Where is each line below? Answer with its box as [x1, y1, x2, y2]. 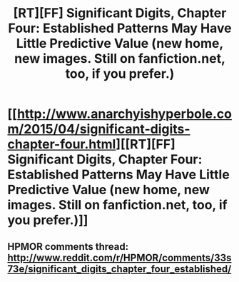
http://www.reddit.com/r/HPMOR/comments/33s [7, 251, 232, 263]
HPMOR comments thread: [7, 241, 129, 253]
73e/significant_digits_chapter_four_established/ [7, 263, 232, 275]
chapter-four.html [7, 136, 116, 153]
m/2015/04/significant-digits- [7, 121, 190, 137]
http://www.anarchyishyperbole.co [16, 106, 232, 122]
